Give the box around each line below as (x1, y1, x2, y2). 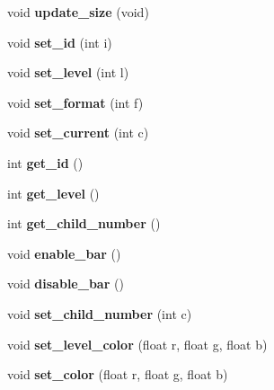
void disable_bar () (7, 274, 124, 293)
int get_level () (7, 183, 100, 202)
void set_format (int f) (7, 93, 144, 111)
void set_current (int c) (7, 123, 149, 142)
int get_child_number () (7, 214, 161, 233)
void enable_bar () (7, 244, 121, 262)
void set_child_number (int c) (7, 304, 192, 323)
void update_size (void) (7, 3, 149, 21)
